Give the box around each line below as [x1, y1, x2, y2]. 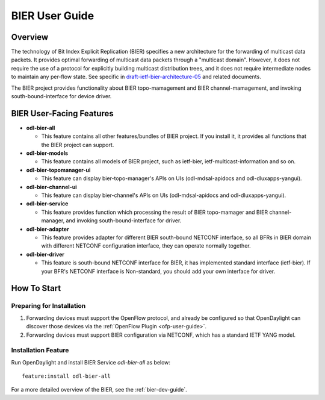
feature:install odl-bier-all [22, 373, 111, 380]
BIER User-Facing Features [11, 108, 114, 119]
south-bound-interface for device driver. [11, 93, 112, 100]
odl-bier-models [26, 149, 69, 157]
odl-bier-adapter [26, 225, 69, 233]
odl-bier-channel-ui [26, 183, 78, 190]
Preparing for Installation [11, 302, 86, 310]
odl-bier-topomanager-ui [26, 166, 91, 173]
